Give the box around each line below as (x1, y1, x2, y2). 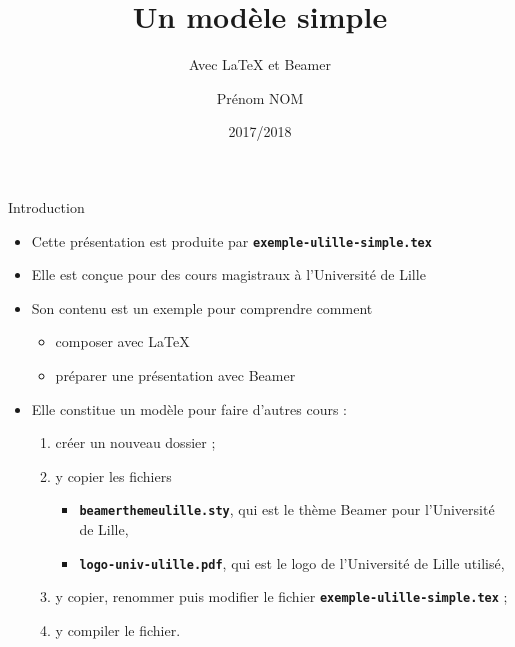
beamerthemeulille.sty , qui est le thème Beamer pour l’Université (79, 499, 495, 520)
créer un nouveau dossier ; (55, 432, 216, 453)
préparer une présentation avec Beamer (55, 364, 296, 385)
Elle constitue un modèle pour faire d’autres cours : (31, 398, 348, 419)
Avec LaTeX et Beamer (189, 54, 331, 75)
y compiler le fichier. (55, 619, 181, 640)
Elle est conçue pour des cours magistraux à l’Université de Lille (31, 264, 426, 285)
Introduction (8, 196, 85, 217)
